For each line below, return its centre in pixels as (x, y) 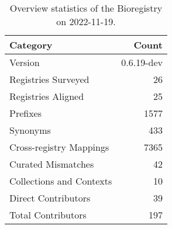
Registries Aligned (47, 96)
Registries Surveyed (49, 79)
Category (31, 45)
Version (25, 62)
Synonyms (30, 130)
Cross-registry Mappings (59, 147)
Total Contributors (48, 215)
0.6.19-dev (142, 62)
